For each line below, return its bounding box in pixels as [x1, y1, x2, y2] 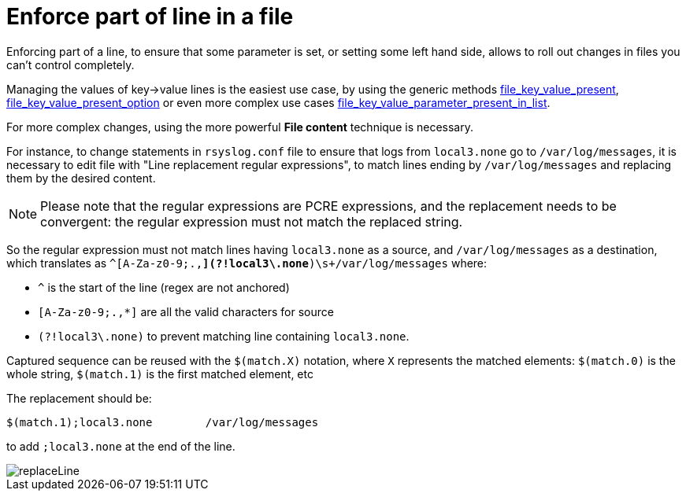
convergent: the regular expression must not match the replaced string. [40, 213, 463, 230]
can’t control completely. [6, 57, 135, 72]
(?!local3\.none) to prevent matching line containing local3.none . [38, 329, 410, 343]
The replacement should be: [6, 391, 152, 405]
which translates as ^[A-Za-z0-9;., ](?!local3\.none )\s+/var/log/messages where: [6, 256, 488, 270]
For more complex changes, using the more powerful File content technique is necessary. [6, 120, 473, 134]
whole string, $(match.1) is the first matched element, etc [6, 366, 313, 381]
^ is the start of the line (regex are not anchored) [38, 280, 290, 294]
